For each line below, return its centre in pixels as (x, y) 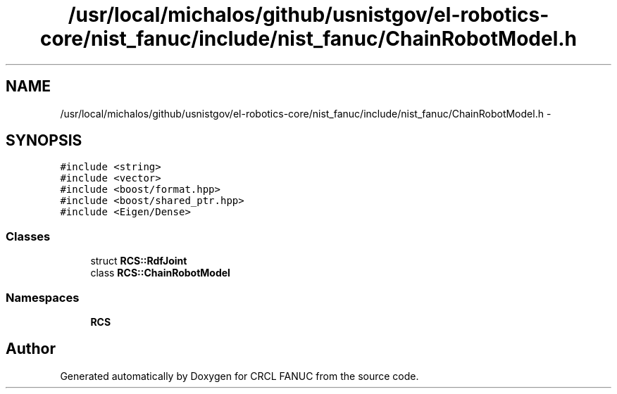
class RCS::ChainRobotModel (160, 273)
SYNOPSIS (44, 141)
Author (31, 349)
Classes (28, 236)
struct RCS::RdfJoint (139, 261)
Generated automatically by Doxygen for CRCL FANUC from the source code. (239, 376)
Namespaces (43, 297)
